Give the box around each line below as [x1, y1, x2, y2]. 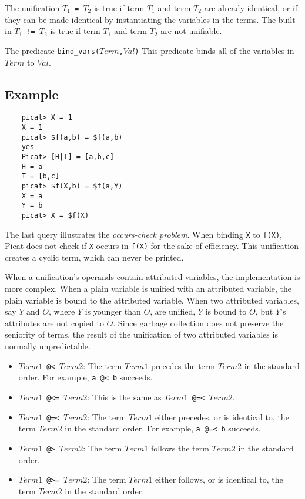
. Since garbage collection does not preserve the [113, 316, 284, 329]
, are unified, [150, 305, 196, 318]
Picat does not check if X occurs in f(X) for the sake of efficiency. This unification [5, 240, 299, 252]
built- [278, 13, 299, 25]
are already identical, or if [204, 2, 298, 14]
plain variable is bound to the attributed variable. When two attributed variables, [5, 294, 299, 306]
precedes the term [150, 359, 215, 372]
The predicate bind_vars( [5, 44, 100, 56]
